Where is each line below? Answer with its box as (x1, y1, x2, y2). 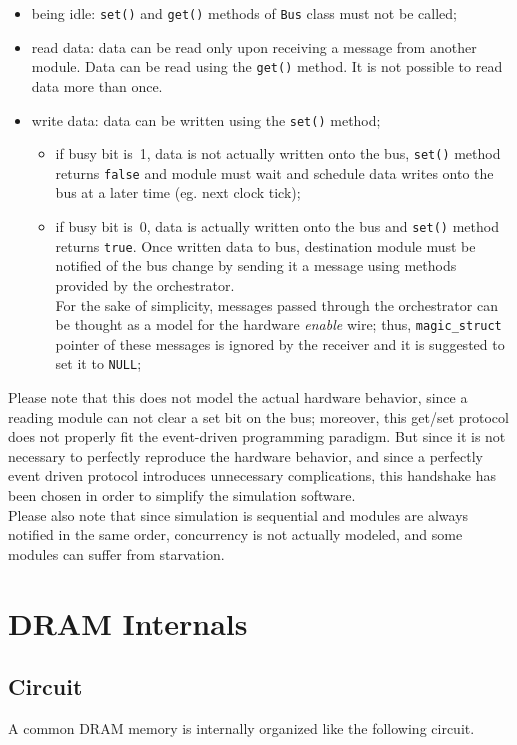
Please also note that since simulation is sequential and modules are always (8, 504, 469, 525)
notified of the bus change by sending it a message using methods (55, 255, 457, 276)
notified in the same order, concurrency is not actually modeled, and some (8, 524, 463, 545)
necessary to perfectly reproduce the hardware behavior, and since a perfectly (8, 445, 483, 466)
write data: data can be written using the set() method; (31, 109, 381, 130)
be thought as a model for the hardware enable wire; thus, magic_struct (55, 314, 502, 335)
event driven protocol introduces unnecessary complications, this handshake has (8, 465, 496, 486)
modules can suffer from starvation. (8, 543, 225, 564)
